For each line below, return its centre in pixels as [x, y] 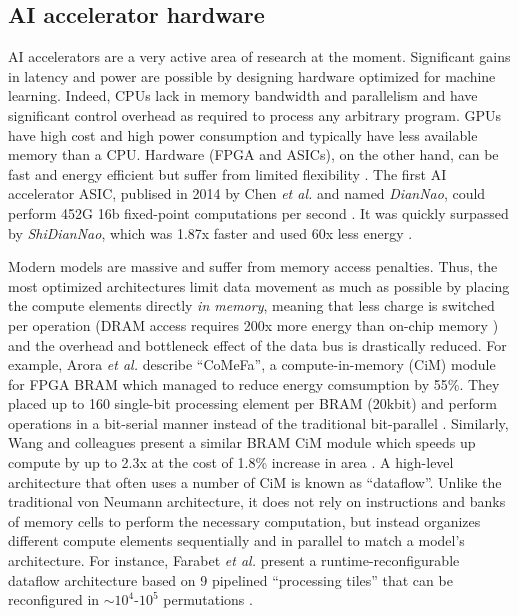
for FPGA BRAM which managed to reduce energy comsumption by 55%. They [254, 383]
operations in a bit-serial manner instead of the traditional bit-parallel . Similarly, [258, 422]
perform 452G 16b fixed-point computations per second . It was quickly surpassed [258, 212]
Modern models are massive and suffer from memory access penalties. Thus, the [253, 266]
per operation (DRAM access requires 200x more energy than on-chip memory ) [253, 324]
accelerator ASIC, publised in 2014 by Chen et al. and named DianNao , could [247, 193]
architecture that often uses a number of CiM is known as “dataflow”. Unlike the [255, 481]
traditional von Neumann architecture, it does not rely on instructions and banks [257, 501]
